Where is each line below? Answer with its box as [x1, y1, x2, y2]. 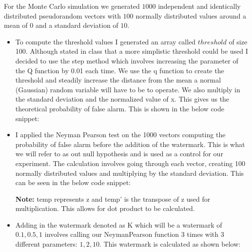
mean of [4, 20, 28, 30]
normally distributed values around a [136, 10, 246, 21]
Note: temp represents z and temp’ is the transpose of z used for [15, 193, 211, 204]
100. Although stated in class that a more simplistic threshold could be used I [15, 46, 248, 56]
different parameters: [15, 239, 78, 249]
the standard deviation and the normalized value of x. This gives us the [15, 94, 230, 104]
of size [229, 36, 248, 46]
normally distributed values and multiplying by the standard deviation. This [15, 168, 244, 178]
